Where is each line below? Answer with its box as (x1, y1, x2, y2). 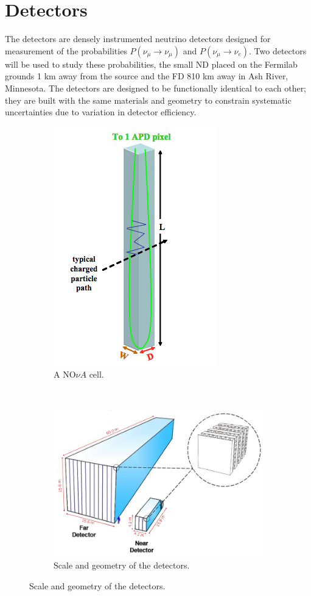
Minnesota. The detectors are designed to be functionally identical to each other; (5, 81, 307, 94)
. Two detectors (249, 44, 307, 57)
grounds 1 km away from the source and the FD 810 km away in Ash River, (5, 70, 288, 82)
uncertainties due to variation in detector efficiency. (5, 106, 197, 118)
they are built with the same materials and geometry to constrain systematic (5, 93, 292, 106)
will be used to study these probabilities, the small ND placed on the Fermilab (5, 57, 298, 70)
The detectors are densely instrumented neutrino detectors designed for (5, 32, 271, 45)
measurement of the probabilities (5, 44, 127, 57)
